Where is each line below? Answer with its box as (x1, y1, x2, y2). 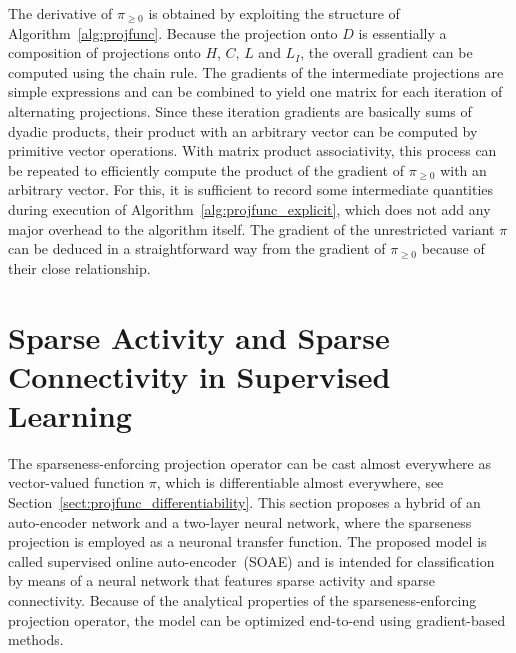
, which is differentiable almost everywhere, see (156, 472, 444, 493)
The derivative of (8, 3, 113, 23)
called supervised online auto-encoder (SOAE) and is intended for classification (8, 550, 495, 571)
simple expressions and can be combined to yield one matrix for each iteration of (8, 81, 503, 102)
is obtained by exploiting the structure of (148, 3, 400, 23)
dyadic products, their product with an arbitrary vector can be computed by (8, 120, 478, 141)
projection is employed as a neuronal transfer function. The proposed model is (8, 531, 487, 552)
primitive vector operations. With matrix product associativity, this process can (8, 140, 497, 161)
